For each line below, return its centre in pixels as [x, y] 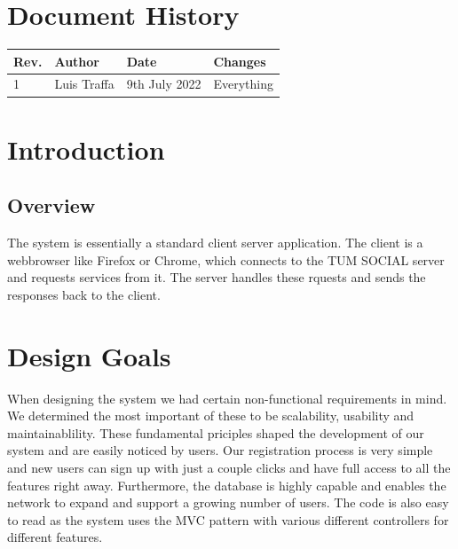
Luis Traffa [84, 84]
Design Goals [89, 355]
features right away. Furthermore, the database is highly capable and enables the [227, 485]
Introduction [86, 149]
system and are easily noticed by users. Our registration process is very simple [220, 450]
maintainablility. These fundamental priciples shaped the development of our [216, 432]
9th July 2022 [164, 84]
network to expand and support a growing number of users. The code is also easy [228, 502]
